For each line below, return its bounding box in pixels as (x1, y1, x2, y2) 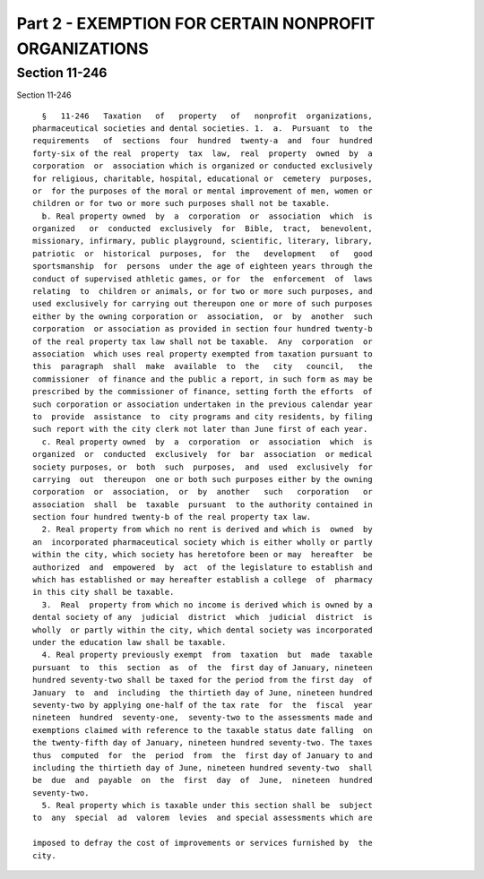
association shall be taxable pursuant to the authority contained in (32, 499, 373, 510)
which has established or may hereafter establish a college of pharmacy (32, 574, 373, 585)
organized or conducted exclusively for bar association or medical (32, 449, 373, 460)
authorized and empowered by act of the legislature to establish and (32, 562, 373, 573)
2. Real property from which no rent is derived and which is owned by (41, 524, 373, 535)
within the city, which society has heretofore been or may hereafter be (32, 549, 373, 560)
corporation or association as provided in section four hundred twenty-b (32, 323, 373, 334)
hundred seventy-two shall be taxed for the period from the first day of (32, 675, 373, 685)
